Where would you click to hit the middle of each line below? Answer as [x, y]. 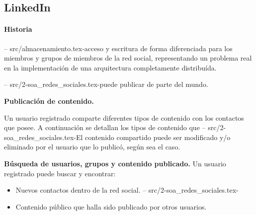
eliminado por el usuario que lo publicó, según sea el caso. [92, 147]
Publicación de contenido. [49, 101]
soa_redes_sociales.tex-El [43, 137]
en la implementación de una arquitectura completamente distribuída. [110, 67]
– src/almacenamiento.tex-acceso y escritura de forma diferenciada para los [118, 48]
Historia [18, 29]
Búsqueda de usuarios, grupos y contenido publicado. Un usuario [115, 163]
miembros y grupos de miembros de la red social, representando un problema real [128, 58]
